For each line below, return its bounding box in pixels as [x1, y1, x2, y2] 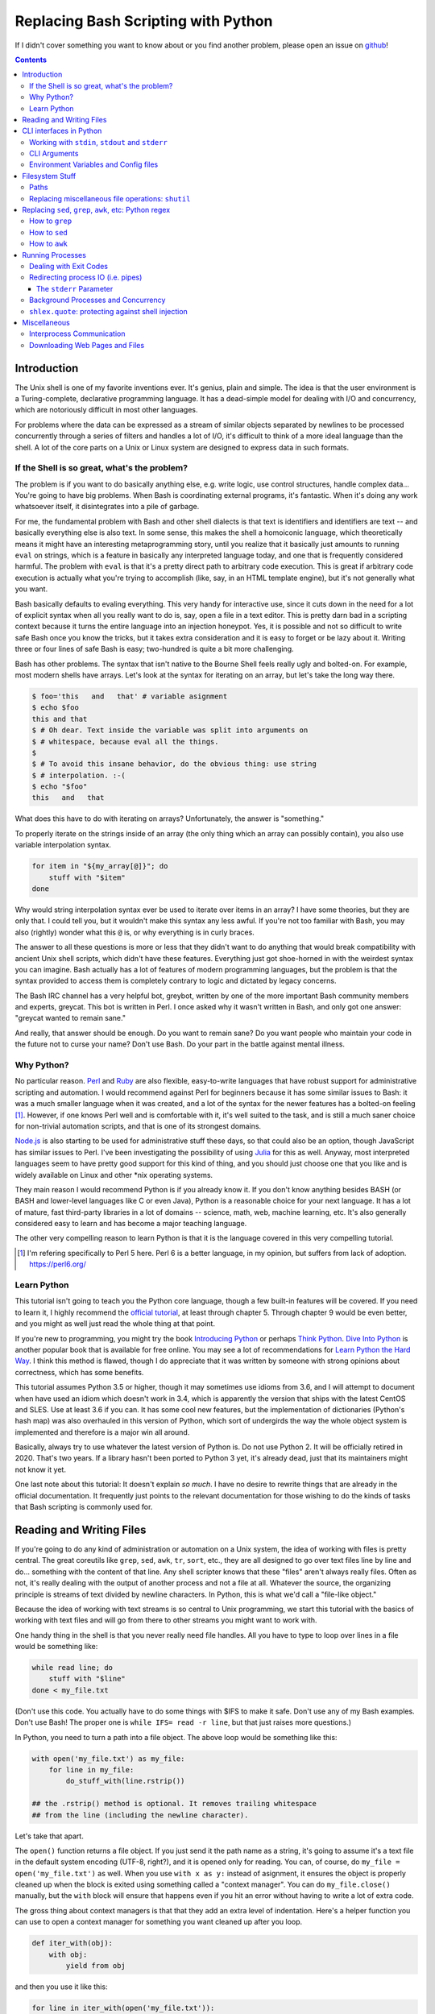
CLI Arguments [29, 149, 79, 159]
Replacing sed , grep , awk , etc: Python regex [22, 205, 171, 215]
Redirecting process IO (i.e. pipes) [29, 272, 143, 282]
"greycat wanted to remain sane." [14, 1013, 126, 1023]
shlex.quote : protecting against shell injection [29, 306, 188, 316]
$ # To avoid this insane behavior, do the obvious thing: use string [31, 760, 317, 769]
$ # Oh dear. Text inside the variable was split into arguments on [31, 726, 309, 735]
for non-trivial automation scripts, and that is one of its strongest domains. [14, 1121, 262, 1131]
